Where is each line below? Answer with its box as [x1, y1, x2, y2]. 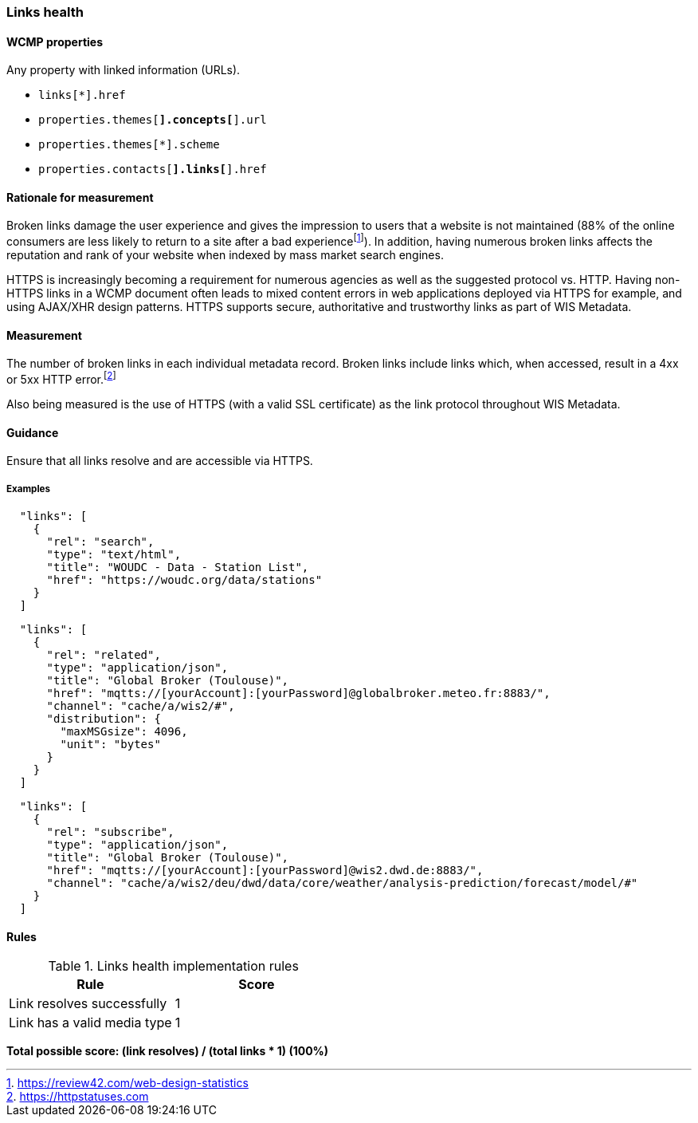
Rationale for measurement [6, 190, 154, 204]
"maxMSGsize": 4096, [60, 724, 188, 738]
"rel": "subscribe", [46, 825, 174, 838]
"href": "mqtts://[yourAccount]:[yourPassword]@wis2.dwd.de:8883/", [46, 863, 484, 877]
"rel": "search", [46, 534, 155, 548]
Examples [6, 483, 50, 495]
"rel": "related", [46, 648, 161, 661]
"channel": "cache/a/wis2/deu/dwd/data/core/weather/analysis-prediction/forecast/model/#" [46, 876, 638, 889]
